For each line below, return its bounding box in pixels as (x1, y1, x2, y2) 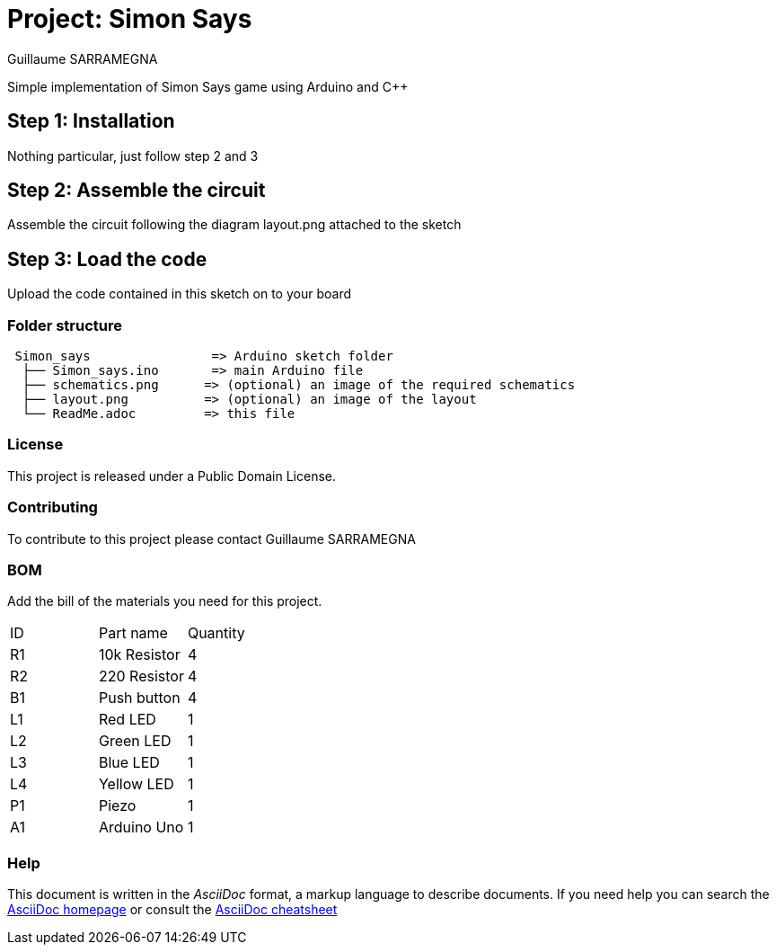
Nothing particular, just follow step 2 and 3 (7, 147, 259, 164)
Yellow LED (98, 775, 174, 794)
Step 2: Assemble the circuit (7, 179, 266, 202)
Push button (98, 689, 181, 707)
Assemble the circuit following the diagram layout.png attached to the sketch (7, 217, 462, 233)
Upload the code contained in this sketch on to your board (7, 286, 351, 302)
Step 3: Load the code (7, 247, 207, 271)
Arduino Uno (98, 818, 184, 837)
